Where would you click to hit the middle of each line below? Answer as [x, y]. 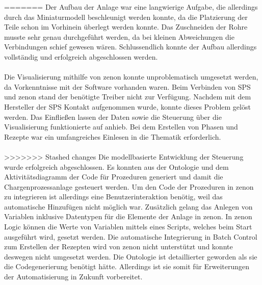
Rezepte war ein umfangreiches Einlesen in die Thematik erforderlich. [113, 136]
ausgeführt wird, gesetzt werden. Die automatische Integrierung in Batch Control [131, 236]
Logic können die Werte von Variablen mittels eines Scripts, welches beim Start [128, 227]
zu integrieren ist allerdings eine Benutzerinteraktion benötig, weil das [113, 197]
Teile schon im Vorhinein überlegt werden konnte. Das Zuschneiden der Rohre [126, 27]
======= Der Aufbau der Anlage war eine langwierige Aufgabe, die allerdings [131, 7]
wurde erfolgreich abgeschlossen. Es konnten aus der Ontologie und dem [116, 166]
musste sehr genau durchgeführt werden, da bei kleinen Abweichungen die [119, 36]
